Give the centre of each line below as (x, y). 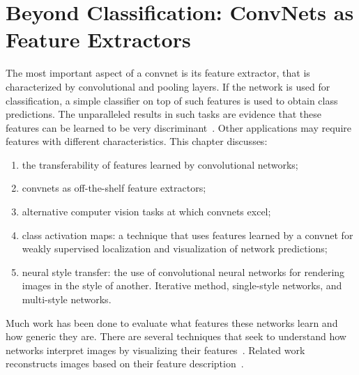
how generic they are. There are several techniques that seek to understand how (176, 336)
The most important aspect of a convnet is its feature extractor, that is (158, 73)
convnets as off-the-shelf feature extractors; (114, 188)
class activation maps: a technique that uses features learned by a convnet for (188, 235)
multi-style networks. (67, 299)
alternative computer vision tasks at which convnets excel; (146, 212)
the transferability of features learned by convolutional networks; (160, 164)
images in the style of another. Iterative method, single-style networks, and (182, 285)
